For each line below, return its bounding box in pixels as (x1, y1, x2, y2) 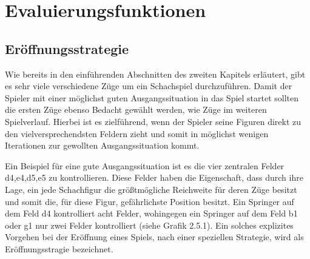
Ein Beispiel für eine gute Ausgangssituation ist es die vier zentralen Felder (5, 159, 285, 172)
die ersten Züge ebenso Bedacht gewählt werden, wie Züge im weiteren (5, 103, 267, 116)
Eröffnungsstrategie (5, 39, 129, 58)
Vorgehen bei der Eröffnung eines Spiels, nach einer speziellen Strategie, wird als (5, 230, 304, 243)
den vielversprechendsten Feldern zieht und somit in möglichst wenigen (5, 127, 269, 140)
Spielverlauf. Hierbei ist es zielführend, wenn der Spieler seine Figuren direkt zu (5, 115, 302, 127)
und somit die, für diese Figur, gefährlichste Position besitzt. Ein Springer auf (5, 195, 294, 207)
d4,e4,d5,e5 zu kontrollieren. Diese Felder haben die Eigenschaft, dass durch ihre (5, 171, 303, 184)
